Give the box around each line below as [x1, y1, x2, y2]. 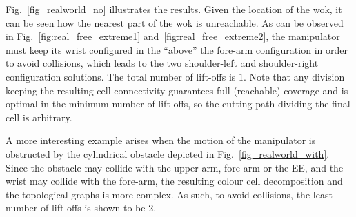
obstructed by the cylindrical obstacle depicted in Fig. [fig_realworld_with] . [6, 146, 330, 161]
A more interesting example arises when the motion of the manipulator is [6, 133, 316, 147]
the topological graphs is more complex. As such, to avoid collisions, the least [6, 187, 333, 201]
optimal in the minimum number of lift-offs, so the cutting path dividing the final [6, 96, 350, 111]
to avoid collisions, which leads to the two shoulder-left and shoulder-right [6, 56, 319, 70]
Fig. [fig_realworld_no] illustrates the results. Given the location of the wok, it [6, 2, 342, 16]
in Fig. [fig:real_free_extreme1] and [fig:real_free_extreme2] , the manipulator [6, 29, 340, 43]
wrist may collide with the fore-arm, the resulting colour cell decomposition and [6, 174, 343, 188]
